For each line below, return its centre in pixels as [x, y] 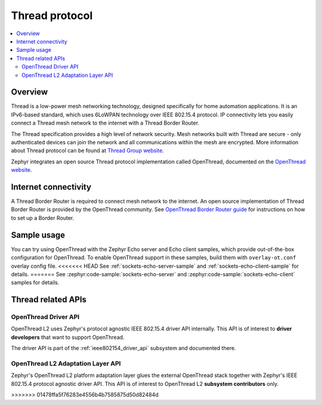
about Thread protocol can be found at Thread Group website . [87, 151]
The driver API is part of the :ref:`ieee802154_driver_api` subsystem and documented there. [123, 348]
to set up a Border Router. [43, 218]
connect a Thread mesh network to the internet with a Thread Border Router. [105, 123]
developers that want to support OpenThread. [68, 337]
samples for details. [35, 283]
